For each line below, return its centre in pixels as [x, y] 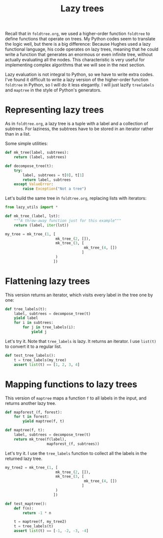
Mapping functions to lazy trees [71, 384]
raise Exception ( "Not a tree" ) [55, 189]
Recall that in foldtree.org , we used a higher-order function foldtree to [78, 34]
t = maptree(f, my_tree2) [40, 522]
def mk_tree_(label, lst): [33, 216]
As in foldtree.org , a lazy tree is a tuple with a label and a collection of [77, 124]
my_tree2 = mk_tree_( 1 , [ [31, 467]
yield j [39, 332]
